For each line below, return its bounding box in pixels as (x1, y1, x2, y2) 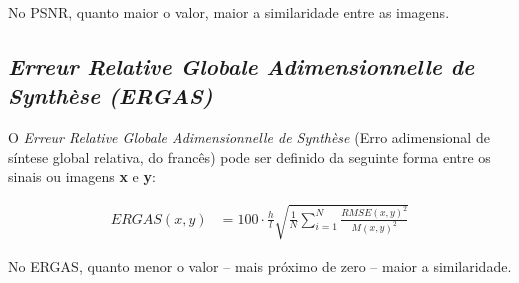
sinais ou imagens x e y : (8, 166, 156, 187)
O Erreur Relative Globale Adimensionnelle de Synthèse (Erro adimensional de (8, 127, 490, 148)
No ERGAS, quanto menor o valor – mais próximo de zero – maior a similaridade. (8, 255, 512, 276)
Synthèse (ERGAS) (8, 80, 213, 111)
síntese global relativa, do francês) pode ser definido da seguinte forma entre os (8, 146, 491, 167)
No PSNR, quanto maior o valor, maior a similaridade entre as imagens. (8, 2, 450, 22)
